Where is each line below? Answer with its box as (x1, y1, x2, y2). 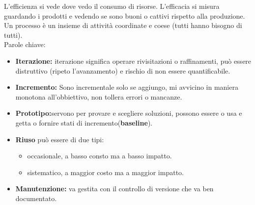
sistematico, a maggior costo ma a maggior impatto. (27, 167, 184, 177)
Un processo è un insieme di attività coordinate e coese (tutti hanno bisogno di (4, 20, 242, 30)
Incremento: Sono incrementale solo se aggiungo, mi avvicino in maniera (15, 82, 238, 92)
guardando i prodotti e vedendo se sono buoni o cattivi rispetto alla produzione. (4, 10, 245, 21)
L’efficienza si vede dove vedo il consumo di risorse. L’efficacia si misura (4, 1, 220, 11)
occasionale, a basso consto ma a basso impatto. (27, 151, 172, 161)
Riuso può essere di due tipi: (15, 134, 104, 144)
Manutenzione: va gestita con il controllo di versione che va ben (15, 183, 214, 194)
